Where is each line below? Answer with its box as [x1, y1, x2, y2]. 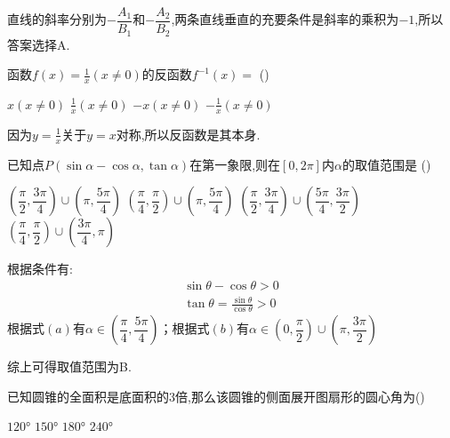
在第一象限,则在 [189, 155, 281, 173]
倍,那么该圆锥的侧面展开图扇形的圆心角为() [175, 386, 425, 405]
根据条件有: [7, 259, 73, 278]
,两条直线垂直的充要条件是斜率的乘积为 [171, 10, 399, 28]
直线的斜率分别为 [7, 10, 107, 28]
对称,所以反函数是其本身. [116, 124, 261, 143]
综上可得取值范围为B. [7, 357, 132, 376]
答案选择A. [7, 35, 70, 53]
